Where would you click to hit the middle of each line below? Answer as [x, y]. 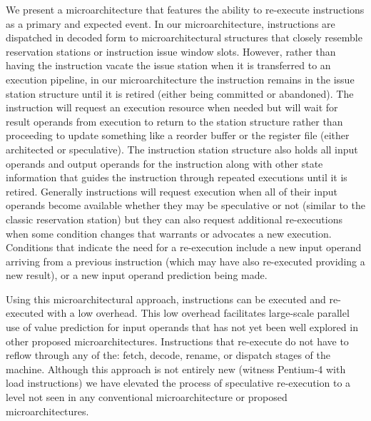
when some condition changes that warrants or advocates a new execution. [169, 233]
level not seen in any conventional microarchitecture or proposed [147, 397]
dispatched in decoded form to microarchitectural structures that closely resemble [184, 37]
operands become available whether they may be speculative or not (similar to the [185, 205]
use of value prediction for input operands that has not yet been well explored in [182, 327]
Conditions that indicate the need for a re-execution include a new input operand [184, 247]
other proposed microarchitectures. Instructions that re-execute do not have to [177, 341]
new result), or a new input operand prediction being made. [137, 275]
